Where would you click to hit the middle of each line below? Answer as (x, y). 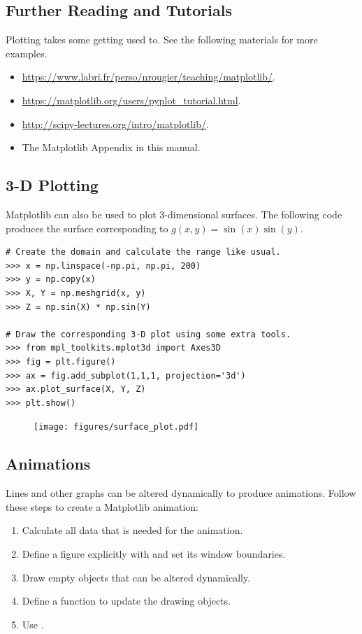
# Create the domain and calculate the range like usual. (143, 252)
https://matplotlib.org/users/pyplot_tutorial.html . (131, 100)
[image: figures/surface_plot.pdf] (116, 427)
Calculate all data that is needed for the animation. (132, 530)
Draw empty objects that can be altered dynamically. (136, 577)
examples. (27, 53)
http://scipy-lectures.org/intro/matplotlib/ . (115, 124)
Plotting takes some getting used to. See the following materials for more (162, 40)
